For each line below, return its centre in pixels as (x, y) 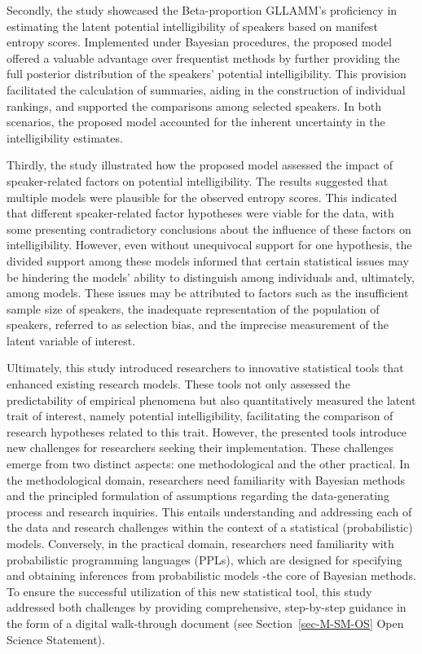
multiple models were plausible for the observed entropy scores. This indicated (202, 197)
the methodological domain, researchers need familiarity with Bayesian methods (206, 479)
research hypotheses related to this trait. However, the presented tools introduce (207, 431)
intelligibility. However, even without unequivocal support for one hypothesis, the (209, 245)
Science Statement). (56, 639)
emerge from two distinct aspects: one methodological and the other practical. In (209, 464)
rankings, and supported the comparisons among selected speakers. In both (194, 105)
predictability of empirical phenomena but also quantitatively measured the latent (211, 399)
